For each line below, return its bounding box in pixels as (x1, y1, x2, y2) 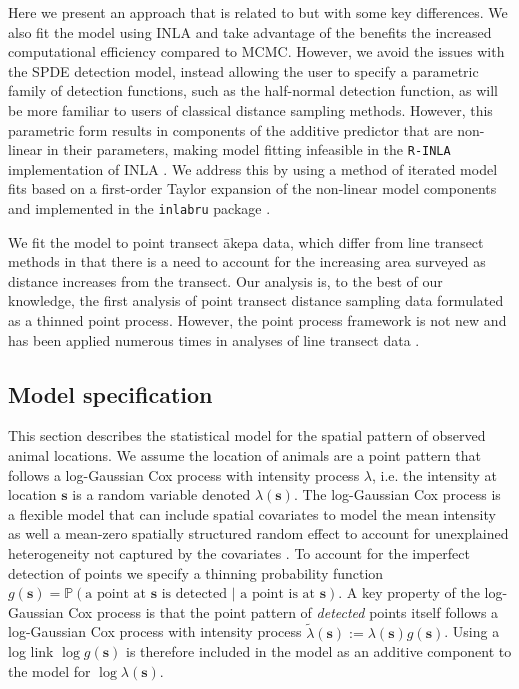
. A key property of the (338, 582, 480, 603)
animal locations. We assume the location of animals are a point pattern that (8, 445, 481, 466)
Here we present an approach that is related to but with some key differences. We (8, 2, 508, 22)
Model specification (8, 378, 213, 409)
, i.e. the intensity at (371, 464, 497, 485)
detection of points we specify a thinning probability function (8, 562, 384, 583)
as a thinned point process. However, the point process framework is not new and (8, 310, 507, 331)
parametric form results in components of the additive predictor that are (8, 119, 453, 140)
